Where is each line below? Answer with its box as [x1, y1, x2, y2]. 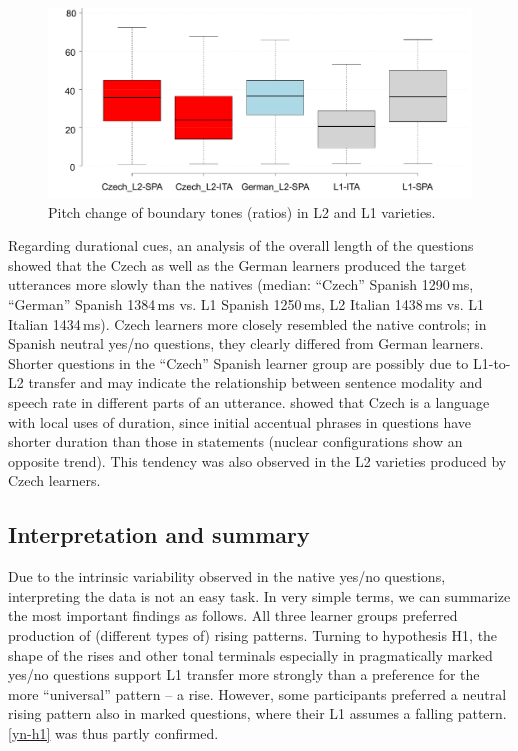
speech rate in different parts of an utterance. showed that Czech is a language [8, 391, 490, 412]
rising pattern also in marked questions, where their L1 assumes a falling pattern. [8, 703, 507, 724]
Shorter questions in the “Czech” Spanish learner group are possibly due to [8, 352, 469, 373]
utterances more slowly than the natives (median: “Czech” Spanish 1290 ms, [8, 274, 474, 295]
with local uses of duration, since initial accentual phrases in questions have [8, 411, 472, 432]
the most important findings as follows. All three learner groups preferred [8, 605, 458, 626]
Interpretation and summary [8, 519, 310, 550]
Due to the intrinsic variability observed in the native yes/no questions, [8, 566, 446, 587]
